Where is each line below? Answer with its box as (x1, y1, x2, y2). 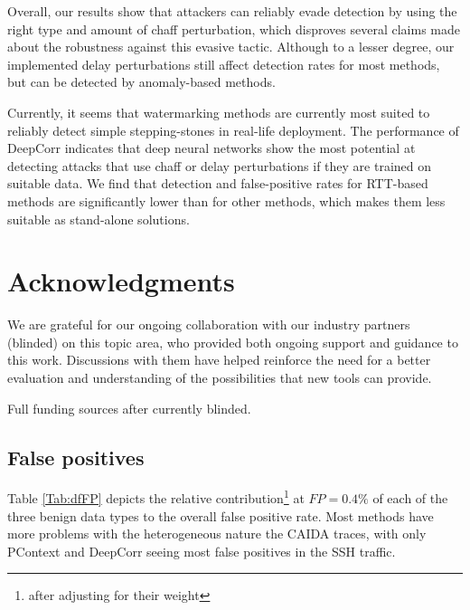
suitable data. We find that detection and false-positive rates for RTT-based (7, 174, 428, 193)
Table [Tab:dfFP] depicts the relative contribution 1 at (7, 486, 305, 508)
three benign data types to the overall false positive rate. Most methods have (7, 506, 434, 525)
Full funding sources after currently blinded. (7, 398, 251, 417)
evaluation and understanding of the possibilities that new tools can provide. (7, 368, 432, 387)
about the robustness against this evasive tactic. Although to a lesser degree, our (7, 37, 455, 56)
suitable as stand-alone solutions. (7, 209, 190, 228)
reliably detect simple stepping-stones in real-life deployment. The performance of (7, 120, 459, 139)
